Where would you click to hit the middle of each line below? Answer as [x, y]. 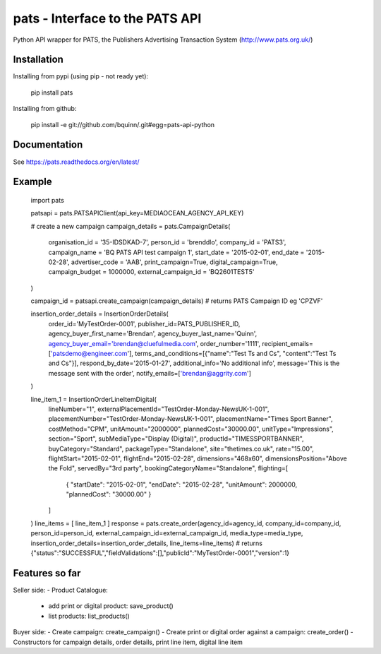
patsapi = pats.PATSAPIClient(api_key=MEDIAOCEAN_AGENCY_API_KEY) [137, 213]
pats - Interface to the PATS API [107, 18]
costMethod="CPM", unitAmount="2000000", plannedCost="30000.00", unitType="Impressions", [191, 429]
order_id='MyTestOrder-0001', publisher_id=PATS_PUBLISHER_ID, [144, 323]
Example [32, 182]
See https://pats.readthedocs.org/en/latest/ [77, 162]
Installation [38, 60]
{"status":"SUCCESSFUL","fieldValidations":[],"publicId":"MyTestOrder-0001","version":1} [160, 553]
